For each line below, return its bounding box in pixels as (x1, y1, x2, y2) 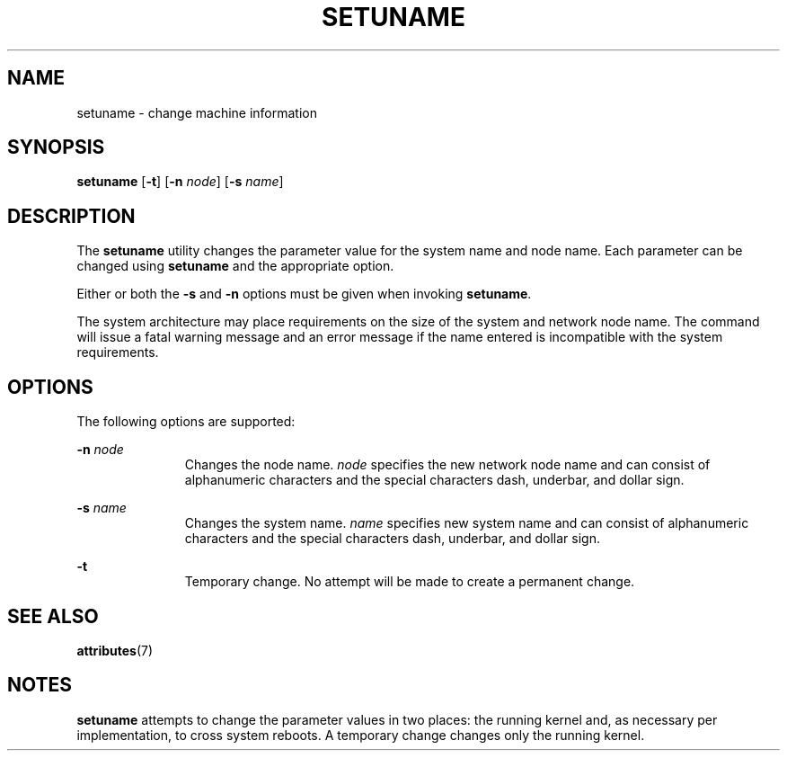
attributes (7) (76, 642, 154, 658)
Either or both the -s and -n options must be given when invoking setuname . (76, 286, 532, 302)
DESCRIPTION (7, 204, 136, 227)
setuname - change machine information (76, 104, 318, 120)
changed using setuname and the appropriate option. (76, 258, 394, 274)
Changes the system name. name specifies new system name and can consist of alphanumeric (184, 515, 749, 531)
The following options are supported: (76, 414, 296, 430)
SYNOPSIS (7, 136, 105, 159)
